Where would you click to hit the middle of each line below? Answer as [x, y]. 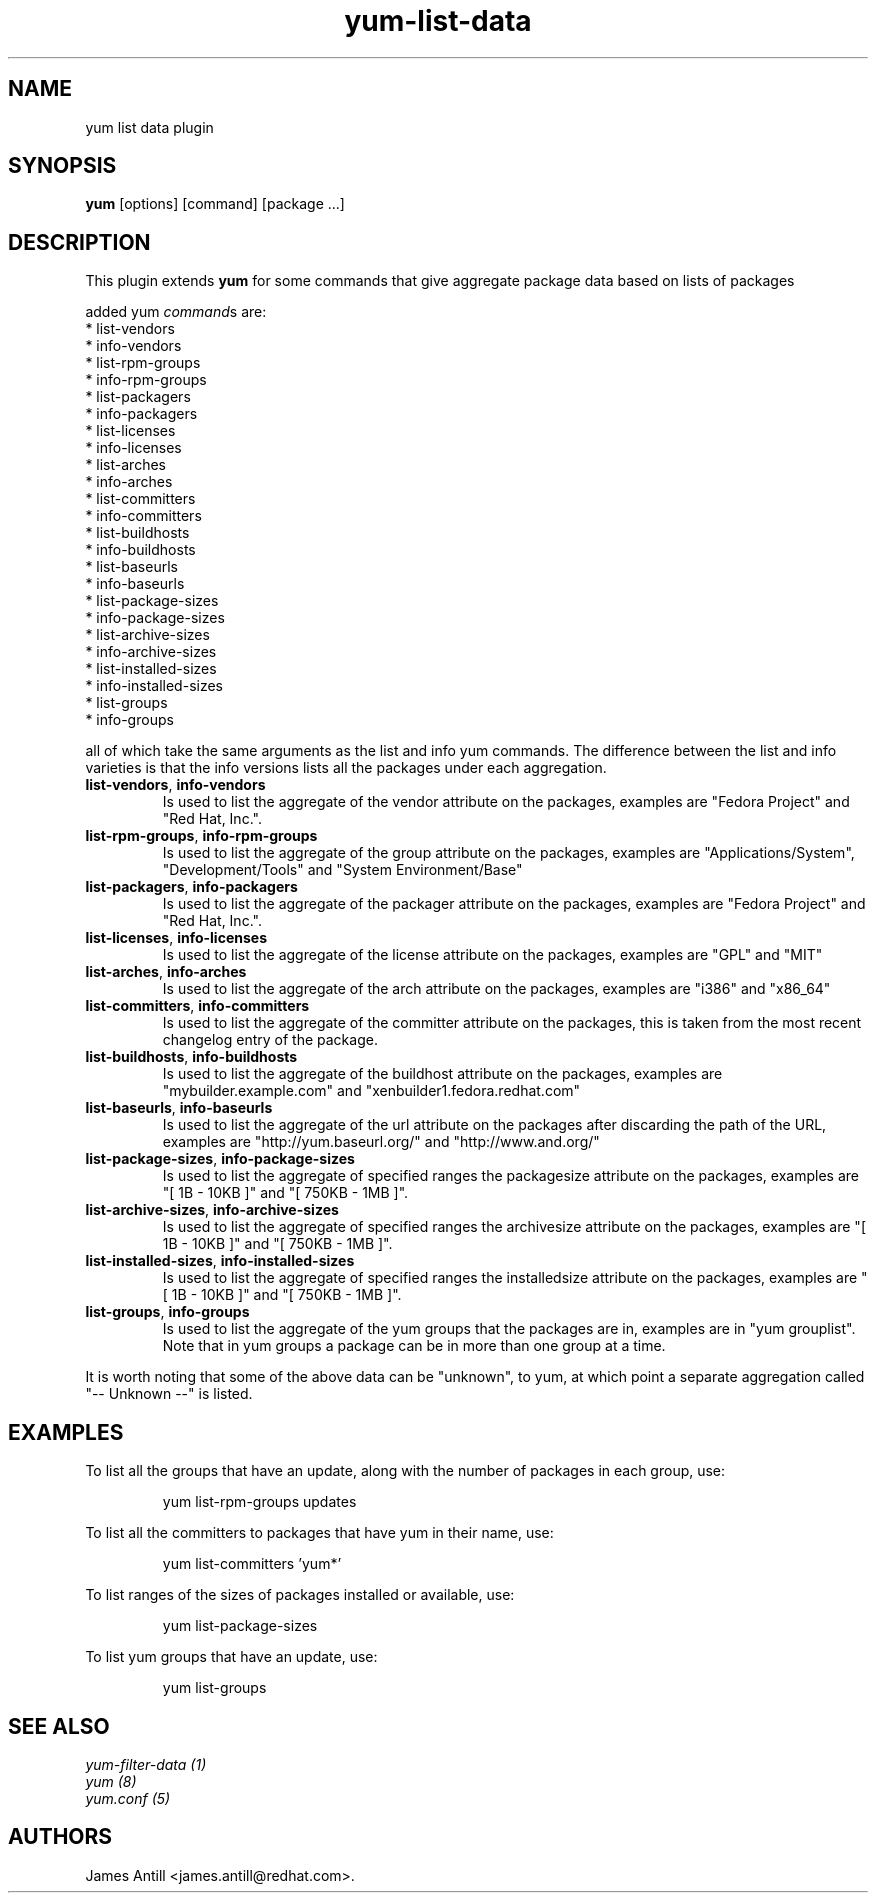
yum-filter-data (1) [146, 1764]
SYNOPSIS [62, 166]
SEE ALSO [59, 1726]
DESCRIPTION [79, 242]
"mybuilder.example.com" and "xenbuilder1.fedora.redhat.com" [371, 1091]
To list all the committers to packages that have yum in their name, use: [319, 1533]
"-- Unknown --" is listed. [169, 1394]
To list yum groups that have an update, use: [231, 1657]
